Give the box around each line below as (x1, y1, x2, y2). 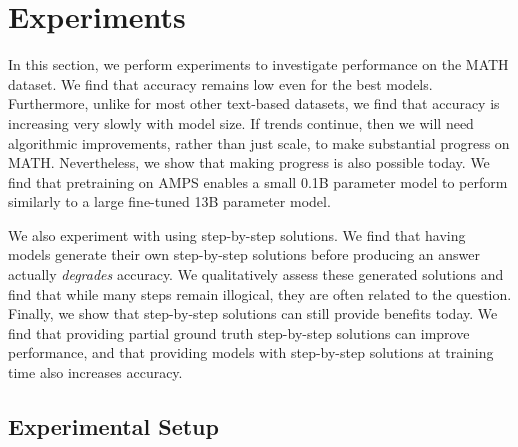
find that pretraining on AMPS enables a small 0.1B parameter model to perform (8, 171, 508, 192)
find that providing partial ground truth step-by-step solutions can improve (8, 322, 470, 343)
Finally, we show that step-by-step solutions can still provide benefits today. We (8, 303, 498, 324)
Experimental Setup (8, 411, 219, 442)
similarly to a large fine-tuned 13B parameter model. (8, 191, 331, 212)
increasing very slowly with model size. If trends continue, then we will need (8, 112, 474, 133)
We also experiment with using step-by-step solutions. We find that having (8, 224, 466, 245)
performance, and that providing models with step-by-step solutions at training (8, 342, 494, 363)
